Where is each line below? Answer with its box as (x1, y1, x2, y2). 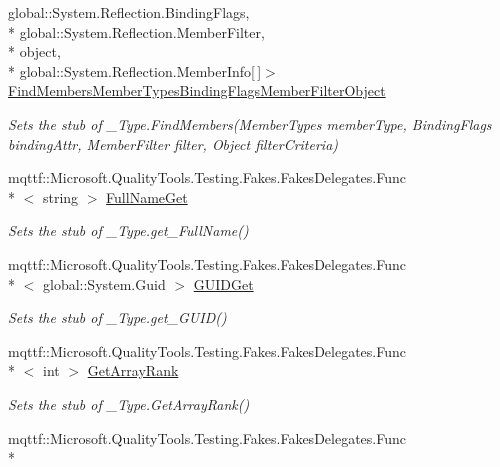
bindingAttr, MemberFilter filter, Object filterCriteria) (8, 133, 339, 154)
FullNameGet (106, 186, 188, 207)
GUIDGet (193, 273, 254, 294)
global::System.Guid (42, 273, 166, 294)
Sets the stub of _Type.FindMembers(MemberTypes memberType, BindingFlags (8, 113, 492, 134)
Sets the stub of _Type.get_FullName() (8, 220, 249, 241)
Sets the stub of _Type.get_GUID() (8, 307, 227, 328)
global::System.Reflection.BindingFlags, (8, 2, 250, 22)
